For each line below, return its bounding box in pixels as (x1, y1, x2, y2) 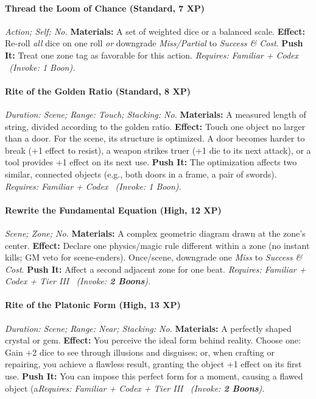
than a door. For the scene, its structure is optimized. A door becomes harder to (5, 132, 305, 145)
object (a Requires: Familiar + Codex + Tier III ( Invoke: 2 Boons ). (5, 381, 265, 394)
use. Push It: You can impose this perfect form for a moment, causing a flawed (5, 370, 303, 383)
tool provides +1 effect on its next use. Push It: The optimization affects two (5, 156, 297, 168)
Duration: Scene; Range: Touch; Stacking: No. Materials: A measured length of (5, 107, 306, 120)
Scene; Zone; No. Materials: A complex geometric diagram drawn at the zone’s (5, 226, 306, 239)
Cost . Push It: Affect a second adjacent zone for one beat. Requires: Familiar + (5, 262, 306, 275)
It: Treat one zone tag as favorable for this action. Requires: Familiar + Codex (5, 48, 299, 61)
